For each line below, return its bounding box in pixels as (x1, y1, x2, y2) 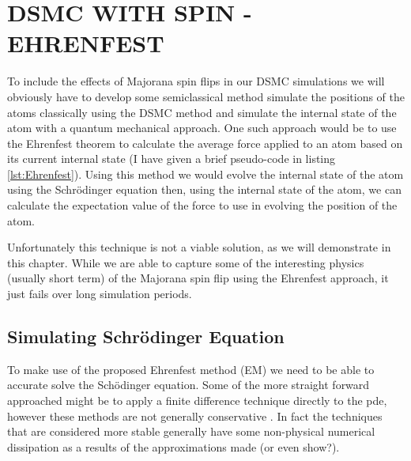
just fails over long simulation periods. (7, 285, 192, 302)
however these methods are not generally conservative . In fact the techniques (7, 407, 383, 424)
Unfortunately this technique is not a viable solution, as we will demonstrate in (7, 239, 391, 255)
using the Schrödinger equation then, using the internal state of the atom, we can (7, 181, 402, 198)
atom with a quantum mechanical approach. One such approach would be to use (7, 119, 397, 136)
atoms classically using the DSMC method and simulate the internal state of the (7, 104, 397, 120)
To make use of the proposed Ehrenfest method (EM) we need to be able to (7, 361, 375, 377)
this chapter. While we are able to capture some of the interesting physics (7, 254, 364, 270)
